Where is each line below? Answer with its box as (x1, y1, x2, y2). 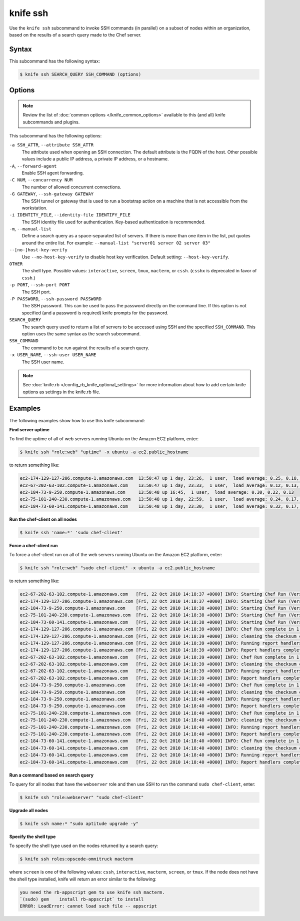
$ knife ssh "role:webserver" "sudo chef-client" (19, 795, 144, 800)
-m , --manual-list (9, 226, 52, 232)
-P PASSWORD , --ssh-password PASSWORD (9, 295, 102, 302)
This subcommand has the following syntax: (9, 58, 100, 64)
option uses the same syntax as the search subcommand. (21, 330, 141, 337)
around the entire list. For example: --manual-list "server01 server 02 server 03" (21, 240, 211, 246)
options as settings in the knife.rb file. (22, 389, 100, 395)
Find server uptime (9, 426, 50, 432)
